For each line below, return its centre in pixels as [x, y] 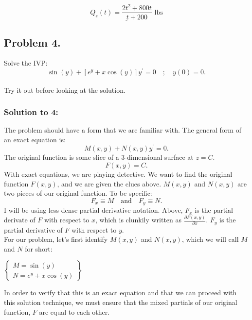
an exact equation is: [35, 139]
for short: [39, 248]
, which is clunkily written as [138, 220]
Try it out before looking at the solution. [65, 90]
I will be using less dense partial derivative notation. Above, [93, 210]
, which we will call [210, 239]
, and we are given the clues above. [109, 183]
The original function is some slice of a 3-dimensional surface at [99, 157]
